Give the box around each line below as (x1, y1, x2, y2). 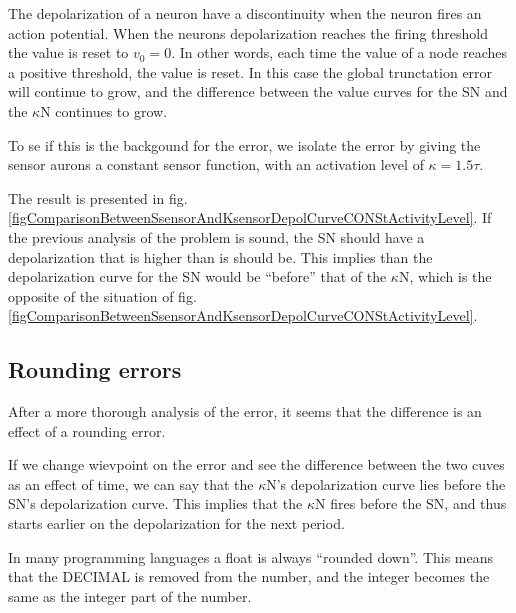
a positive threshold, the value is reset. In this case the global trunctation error (8, 61, 493, 82)
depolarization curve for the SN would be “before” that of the (8, 266, 387, 287)
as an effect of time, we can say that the (8, 473, 254, 494)
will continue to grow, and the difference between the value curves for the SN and (8, 81, 508, 102)
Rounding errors (8, 354, 182, 385)
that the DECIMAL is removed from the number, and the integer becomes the (8, 566, 490, 587)
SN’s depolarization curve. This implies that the (8, 493, 303, 514)
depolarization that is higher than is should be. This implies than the (8, 246, 433, 267)
